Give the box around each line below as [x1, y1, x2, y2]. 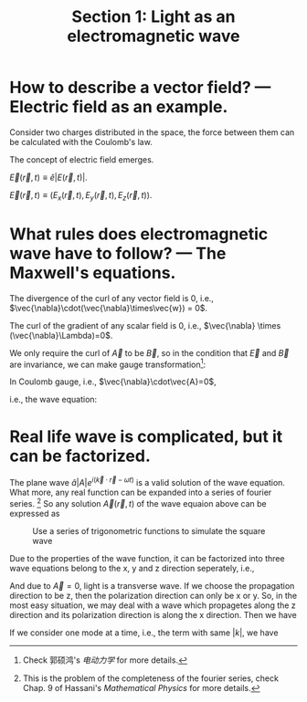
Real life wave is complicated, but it [9, 426, 283, 446]
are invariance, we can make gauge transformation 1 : [9, 357, 206, 370]
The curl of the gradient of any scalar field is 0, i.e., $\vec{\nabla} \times [9, 320, 281, 330]
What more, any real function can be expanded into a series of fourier [9, 487, 272, 498]
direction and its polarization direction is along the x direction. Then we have [9, 609, 297, 620]
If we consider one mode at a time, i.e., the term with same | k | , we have [9, 627, 279, 638]
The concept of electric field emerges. [9, 153, 154, 165]
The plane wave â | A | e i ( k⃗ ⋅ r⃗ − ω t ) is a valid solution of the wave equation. [9, 476, 286, 487]
